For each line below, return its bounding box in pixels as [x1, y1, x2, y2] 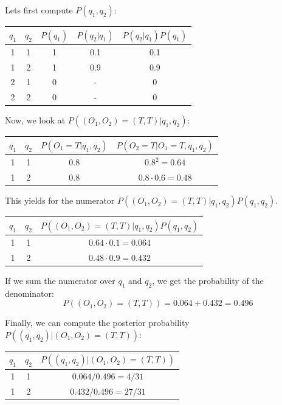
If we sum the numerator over [5, 274, 115, 286]
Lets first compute [5, 4, 73, 16]
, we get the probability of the [152, 274, 264, 286]
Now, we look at [5, 114, 66, 126]
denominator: [5, 286, 54, 299]
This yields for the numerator [5, 194, 115, 207]
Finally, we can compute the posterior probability [5, 316, 190, 329]
